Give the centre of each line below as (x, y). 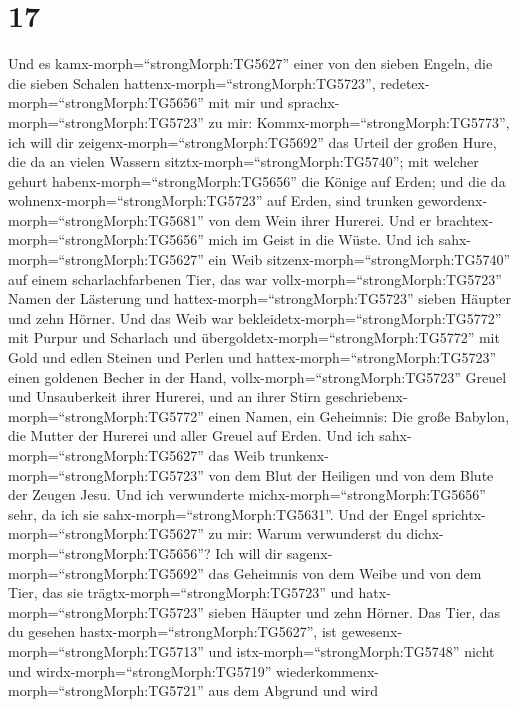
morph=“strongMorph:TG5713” (106, 650)
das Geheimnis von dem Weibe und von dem (345, 572)
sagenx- (309, 552)
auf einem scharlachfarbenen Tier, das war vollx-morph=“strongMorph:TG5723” (255, 278)
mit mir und (246, 102)
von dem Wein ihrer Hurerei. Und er (320, 219)
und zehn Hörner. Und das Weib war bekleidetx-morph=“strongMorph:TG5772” (255, 317)
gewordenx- (452, 200)
